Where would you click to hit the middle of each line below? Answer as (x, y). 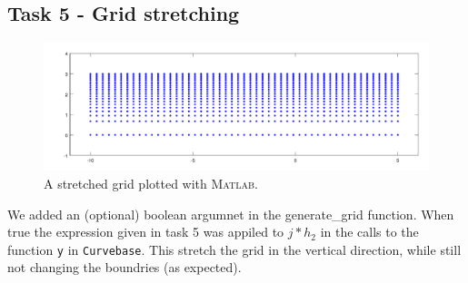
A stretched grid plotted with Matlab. (151, 183)
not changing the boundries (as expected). (124, 267)
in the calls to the (369, 232)
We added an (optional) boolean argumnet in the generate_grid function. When (231, 214)
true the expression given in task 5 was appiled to (146, 232)
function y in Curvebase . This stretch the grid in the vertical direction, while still (234, 249)
